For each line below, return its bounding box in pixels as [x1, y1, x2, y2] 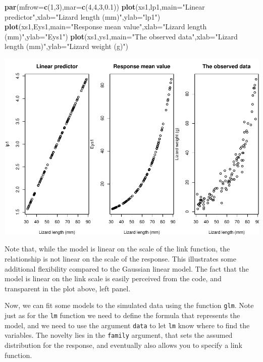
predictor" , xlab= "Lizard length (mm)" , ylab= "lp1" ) [5, 11, 161, 22]
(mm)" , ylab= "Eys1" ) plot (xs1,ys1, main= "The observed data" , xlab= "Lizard [5, 31, 238, 41]
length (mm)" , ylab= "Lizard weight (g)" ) [5, 41, 129, 51]
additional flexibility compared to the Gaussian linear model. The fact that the [5, 263, 249, 274]
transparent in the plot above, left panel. [5, 283, 131, 293]
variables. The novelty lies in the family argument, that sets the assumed [5, 330, 233, 340]
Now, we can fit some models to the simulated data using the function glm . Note [5, 300, 254, 311]
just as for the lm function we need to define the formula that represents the [5, 310, 240, 321]
